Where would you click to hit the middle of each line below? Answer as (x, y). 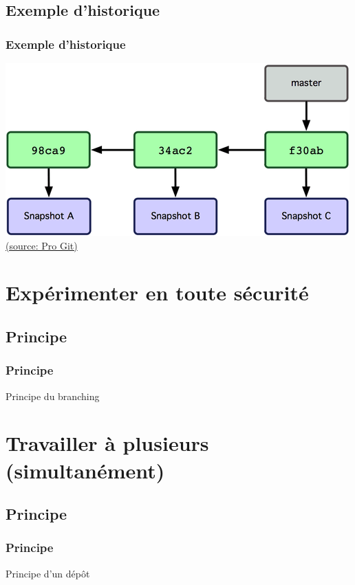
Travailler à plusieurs (107, 443)
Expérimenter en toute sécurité (157, 292)
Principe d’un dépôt (48, 573)
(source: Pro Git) (42, 245)
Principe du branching (53, 396)
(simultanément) (85, 470)
